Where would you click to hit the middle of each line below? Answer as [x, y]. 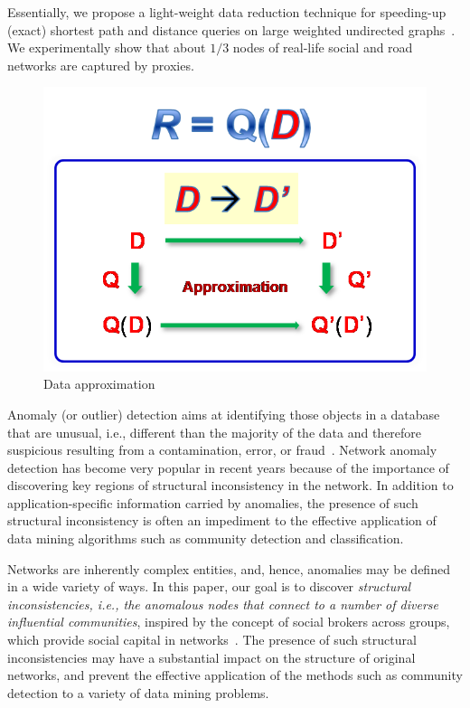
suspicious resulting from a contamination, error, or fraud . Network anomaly [222, 450]
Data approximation [99, 384]
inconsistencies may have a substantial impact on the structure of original [211, 657]
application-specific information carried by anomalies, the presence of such [213, 502]
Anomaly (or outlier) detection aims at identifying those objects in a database [224, 414]
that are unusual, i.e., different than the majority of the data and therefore [215, 432]
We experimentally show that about [107, 47]
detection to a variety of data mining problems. [138, 692]
